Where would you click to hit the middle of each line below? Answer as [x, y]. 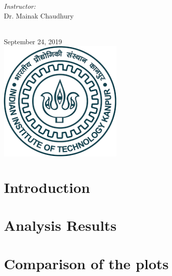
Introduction [47, 187]
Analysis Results [60, 225]
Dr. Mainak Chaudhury [39, 15]
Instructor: [20, 6]
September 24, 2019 [33, 41]
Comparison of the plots [86, 263]
